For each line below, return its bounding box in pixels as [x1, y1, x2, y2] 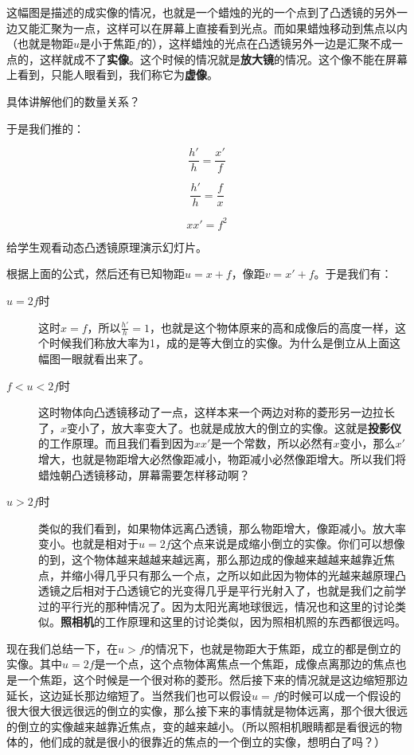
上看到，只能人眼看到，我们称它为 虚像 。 [6, 66, 218, 83]
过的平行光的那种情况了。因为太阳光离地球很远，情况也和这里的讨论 [38, 597, 395, 614]
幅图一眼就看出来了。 [38, 350, 150, 366]
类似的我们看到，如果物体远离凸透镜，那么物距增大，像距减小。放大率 [38, 519, 406, 536]
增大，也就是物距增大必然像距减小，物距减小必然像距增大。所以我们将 [38, 450, 406, 467]
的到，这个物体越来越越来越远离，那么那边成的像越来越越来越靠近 [38, 550, 384, 567]
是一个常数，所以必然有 [210, 435, 334, 452]
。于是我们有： [314, 265, 393, 282]
